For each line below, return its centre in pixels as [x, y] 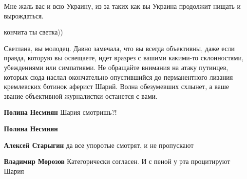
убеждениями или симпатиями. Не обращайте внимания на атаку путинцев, [116, 67]
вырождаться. [24, 15]
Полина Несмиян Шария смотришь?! [60, 112]
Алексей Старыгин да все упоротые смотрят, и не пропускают [99, 145]
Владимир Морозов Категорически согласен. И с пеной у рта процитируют [117, 161]
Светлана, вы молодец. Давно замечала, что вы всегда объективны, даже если [119, 48]
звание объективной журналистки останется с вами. [81, 96]
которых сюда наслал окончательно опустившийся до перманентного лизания [118, 77]
